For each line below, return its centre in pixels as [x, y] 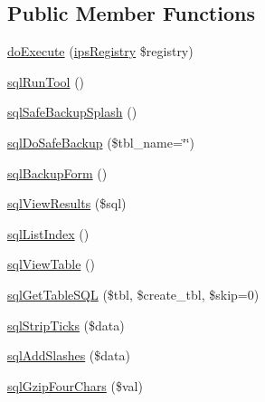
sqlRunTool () [46, 81]
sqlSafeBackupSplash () [72, 112]
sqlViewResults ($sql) [67, 203]
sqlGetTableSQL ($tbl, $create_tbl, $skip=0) [133, 294]
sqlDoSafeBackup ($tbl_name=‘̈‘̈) [101, 142]
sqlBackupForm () [57, 172]
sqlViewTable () [51, 264]
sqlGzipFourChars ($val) [75, 385]
